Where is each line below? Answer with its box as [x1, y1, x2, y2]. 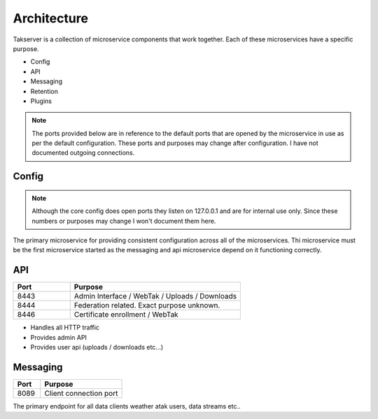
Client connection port [44, 389, 118, 399]
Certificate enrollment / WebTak [73, 310, 178, 320]
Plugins [30, 97, 52, 105]
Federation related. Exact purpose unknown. [73, 301, 220, 310]
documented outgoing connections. [31, 149, 135, 157]
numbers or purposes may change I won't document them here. [31, 217, 216, 225]
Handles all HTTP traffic [30, 323, 99, 332]
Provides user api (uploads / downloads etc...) [30, 343, 164, 352]
